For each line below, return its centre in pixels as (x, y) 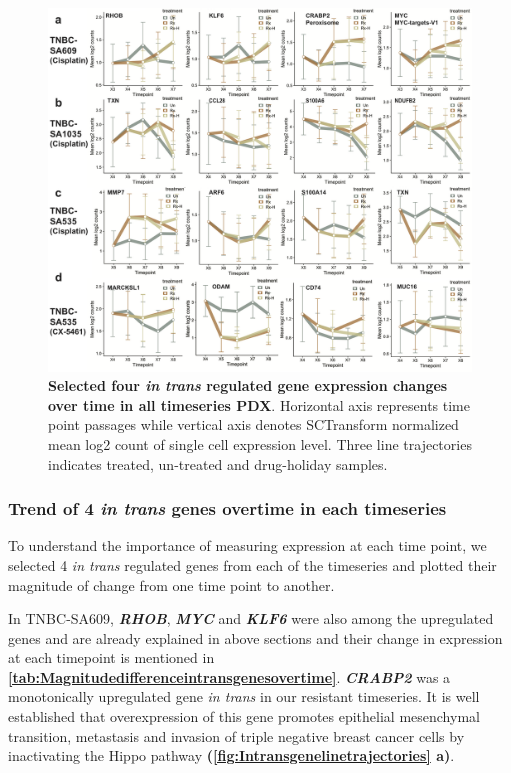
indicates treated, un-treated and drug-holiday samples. (218, 463)
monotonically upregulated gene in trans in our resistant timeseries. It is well (244, 696)
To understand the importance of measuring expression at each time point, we (247, 545)
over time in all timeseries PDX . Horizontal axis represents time (259, 404)
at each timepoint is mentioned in (111, 657)
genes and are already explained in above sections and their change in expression (255, 637)
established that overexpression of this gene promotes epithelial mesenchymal (244, 716)
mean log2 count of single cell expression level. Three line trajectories (260, 443)
